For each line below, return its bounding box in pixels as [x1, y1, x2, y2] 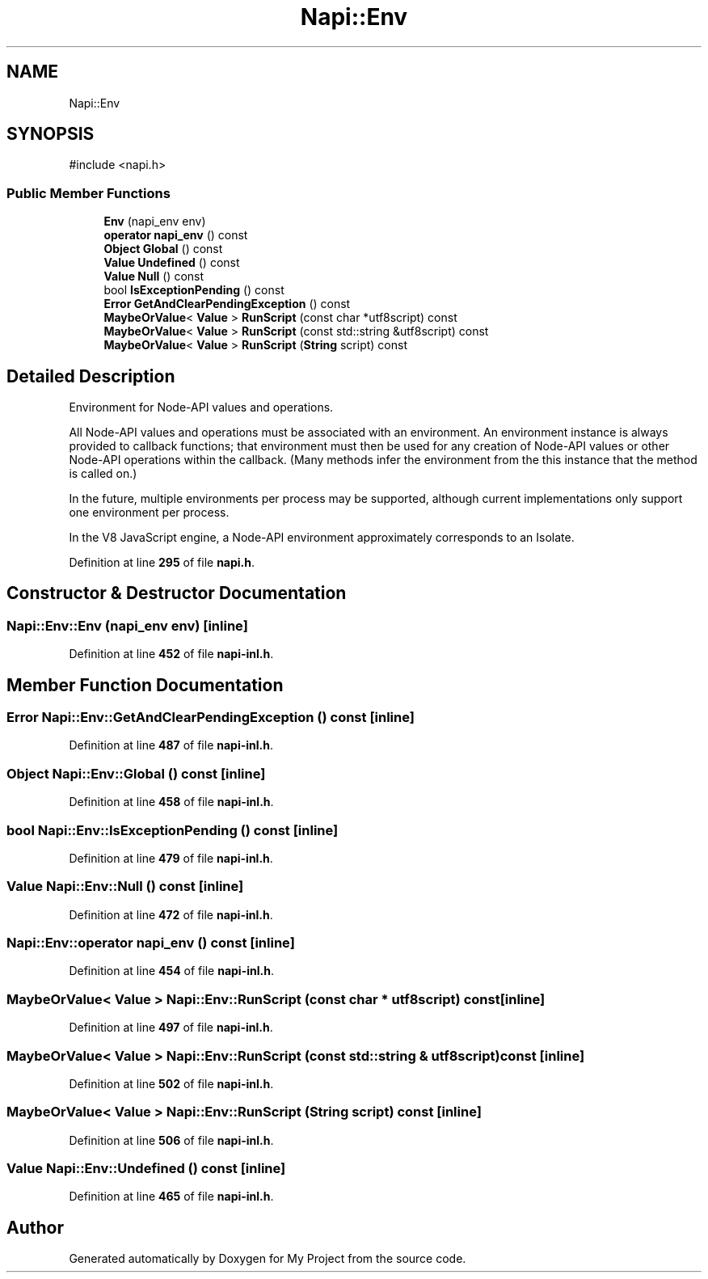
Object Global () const [103, 242, 223, 256]
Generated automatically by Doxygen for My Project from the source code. [69, 1252, 466, 1266]
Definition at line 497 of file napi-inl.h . [69, 1020, 273, 1035]
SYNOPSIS [6, 124, 95, 145]
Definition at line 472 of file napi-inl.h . [69, 907, 273, 922]
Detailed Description [6, 365, 175, 386]
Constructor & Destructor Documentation [6, 583, 347, 604]
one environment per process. [69, 505, 230, 520]
